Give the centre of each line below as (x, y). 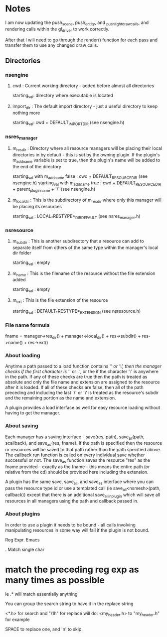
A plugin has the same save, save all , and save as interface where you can (80, 482)
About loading (23, 355)
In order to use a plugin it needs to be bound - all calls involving (71, 525)
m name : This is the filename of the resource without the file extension (84, 274)
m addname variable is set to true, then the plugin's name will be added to (86, 161)
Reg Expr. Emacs (22, 540)
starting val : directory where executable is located (63, 96)
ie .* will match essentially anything (41, 594)
